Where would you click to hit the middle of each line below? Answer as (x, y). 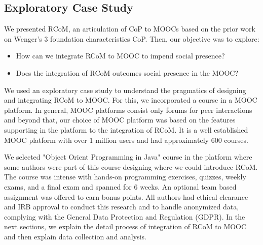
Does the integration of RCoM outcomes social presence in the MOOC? (127, 72)
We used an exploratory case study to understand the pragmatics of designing (125, 90)
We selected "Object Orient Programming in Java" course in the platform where (128, 157)
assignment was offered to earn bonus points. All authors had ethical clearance (126, 196)
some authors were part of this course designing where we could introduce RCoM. (131, 166)
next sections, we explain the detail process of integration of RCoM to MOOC (125, 226)
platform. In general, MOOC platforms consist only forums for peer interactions (128, 110)
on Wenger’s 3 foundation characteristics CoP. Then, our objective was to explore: (132, 38)
